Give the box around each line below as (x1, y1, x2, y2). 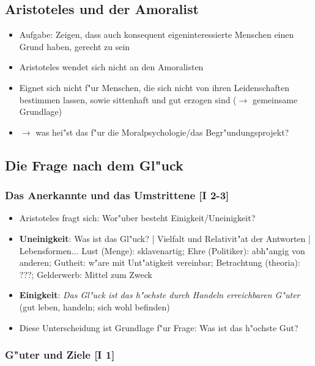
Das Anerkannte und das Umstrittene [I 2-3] (5, 188, 229, 203)
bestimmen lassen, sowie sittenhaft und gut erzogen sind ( (19, 93, 237, 106)
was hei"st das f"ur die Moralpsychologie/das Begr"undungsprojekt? (35, 125, 289, 138)
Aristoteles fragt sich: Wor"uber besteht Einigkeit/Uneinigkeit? (19, 211, 256, 224)
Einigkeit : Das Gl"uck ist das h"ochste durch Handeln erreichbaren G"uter (19, 288, 300, 301)
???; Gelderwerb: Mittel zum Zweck (19, 268, 152, 280)
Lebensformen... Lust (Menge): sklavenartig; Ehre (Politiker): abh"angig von (19, 244, 305, 257)
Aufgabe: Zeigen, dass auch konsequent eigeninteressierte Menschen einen (19, 28, 294, 41)
